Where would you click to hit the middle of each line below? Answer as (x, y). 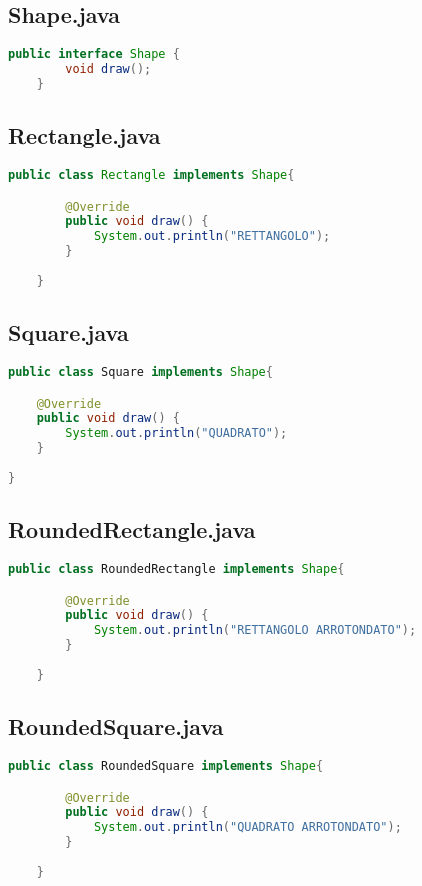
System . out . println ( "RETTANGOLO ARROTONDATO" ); (255, 630)
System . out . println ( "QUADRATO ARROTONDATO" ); (247, 827)
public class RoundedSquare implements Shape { (166, 765)
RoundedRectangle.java (132, 529)
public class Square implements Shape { (140, 372)
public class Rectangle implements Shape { (151, 175)
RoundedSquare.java (116, 726)
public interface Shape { (94, 54)
